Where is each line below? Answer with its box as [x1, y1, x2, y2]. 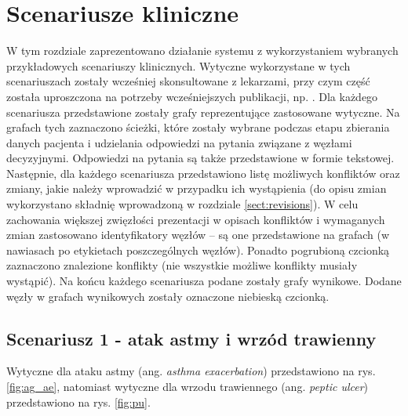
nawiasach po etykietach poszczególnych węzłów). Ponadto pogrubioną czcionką [6, 241, 390, 258]
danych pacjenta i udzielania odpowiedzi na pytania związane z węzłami [6, 134, 352, 150]
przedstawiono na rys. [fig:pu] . [6, 393, 151, 410]
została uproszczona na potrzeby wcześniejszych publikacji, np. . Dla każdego [6, 88, 378, 104]
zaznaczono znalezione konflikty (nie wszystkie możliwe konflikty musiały [6, 257, 358, 273]
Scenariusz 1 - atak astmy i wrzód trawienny [6, 326, 377, 350]
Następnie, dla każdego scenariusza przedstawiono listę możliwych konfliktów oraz [6, 165, 400, 181]
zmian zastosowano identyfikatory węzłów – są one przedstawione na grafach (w [6, 226, 390, 243]
